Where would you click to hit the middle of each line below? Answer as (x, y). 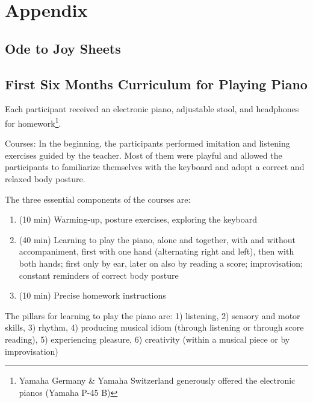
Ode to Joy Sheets (63, 48)
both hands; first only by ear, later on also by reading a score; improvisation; (161, 263)
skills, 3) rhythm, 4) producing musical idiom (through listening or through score (154, 327)
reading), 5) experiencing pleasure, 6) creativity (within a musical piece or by (147, 339)
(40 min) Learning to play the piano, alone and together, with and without (157, 239)
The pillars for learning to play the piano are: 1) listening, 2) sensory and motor (153, 315)
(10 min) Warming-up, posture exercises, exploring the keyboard (138, 219)
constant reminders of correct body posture (99, 275)
